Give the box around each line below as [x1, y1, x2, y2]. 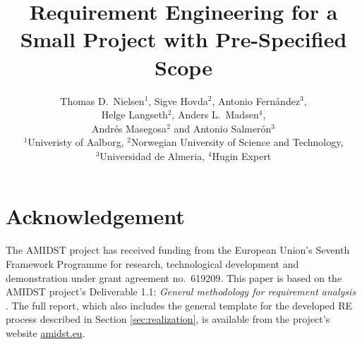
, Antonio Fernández [212, 93, 301, 108]
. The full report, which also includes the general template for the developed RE [6, 297, 353, 312]
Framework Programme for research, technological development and [6, 257, 299, 271]
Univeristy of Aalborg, [28, 135, 124, 149]
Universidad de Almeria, [99, 148, 205, 163]
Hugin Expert [212, 148, 272, 163]
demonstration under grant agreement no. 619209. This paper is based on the [6, 270, 342, 285]
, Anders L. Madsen [171, 107, 259, 122]
